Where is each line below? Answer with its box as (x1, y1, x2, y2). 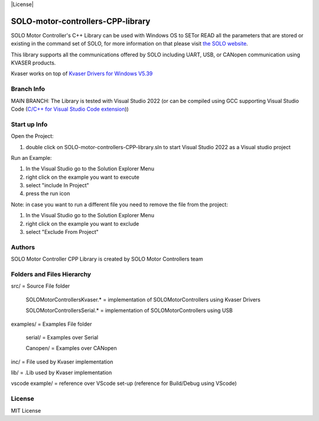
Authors (11, 243, 35, 251)
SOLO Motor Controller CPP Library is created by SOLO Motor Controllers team (11, 255, 203, 263)
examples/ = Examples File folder (11, 320, 92, 327)
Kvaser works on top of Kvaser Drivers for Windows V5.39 (11, 70, 153, 77)
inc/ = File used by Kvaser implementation (11, 358, 113, 365)
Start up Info (11, 120, 48, 128)
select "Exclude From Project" (25, 229, 99, 236)
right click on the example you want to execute (25, 173, 140, 181)
